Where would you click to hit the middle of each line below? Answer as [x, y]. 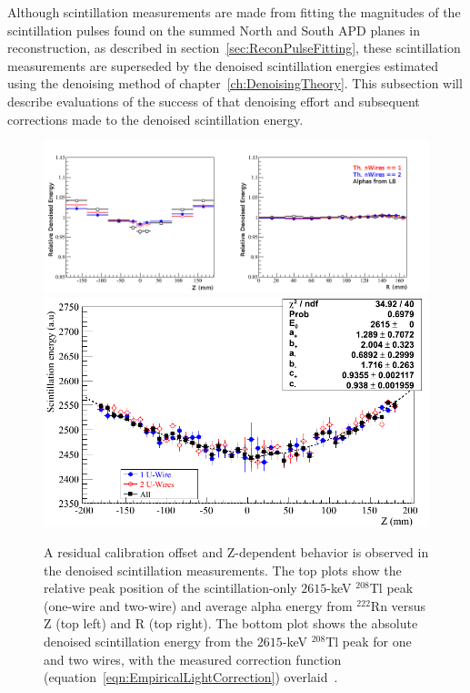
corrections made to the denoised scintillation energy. [155, 119]
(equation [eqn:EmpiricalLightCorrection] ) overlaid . [191, 677]
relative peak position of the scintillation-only [170, 588]
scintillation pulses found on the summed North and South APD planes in [214, 30]
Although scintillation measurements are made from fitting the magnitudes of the [234, 12]
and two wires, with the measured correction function [193, 659]
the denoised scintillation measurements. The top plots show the [223, 570]
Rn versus [398, 605]
